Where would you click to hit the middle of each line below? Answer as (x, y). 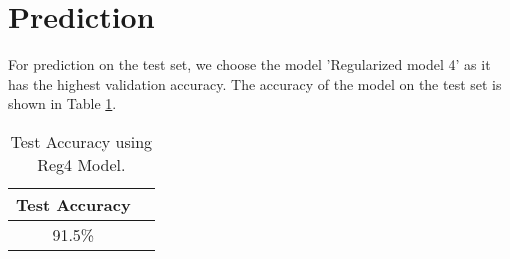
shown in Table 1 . (62, 103)
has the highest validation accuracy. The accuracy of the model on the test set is (255, 83)
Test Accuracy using (81, 141)
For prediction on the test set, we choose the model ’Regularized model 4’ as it (249, 64)
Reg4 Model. (81, 164)
